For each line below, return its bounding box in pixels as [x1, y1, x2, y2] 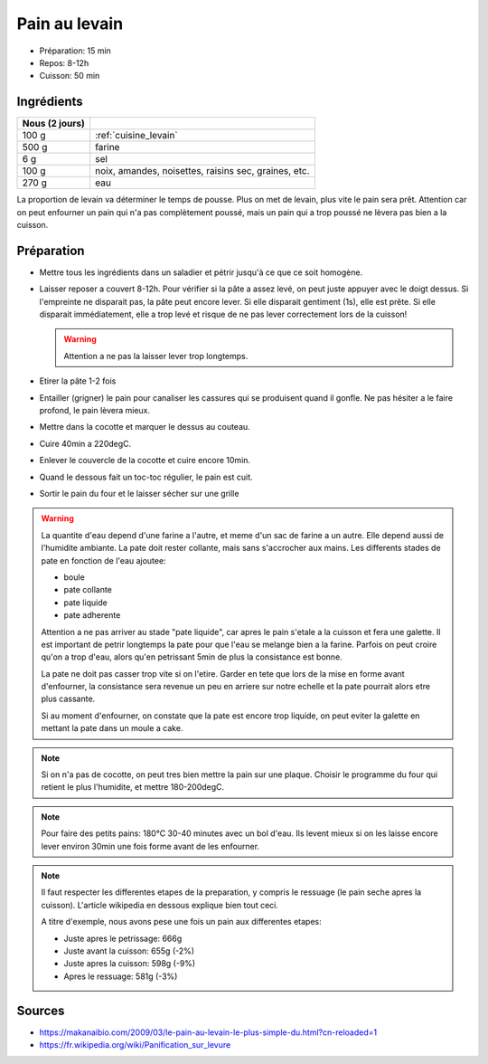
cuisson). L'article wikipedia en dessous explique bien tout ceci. [41, 899, 279, 910]
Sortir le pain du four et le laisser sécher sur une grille [39, 489, 239, 499]
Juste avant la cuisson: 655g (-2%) [63, 945, 194, 956]
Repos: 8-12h [39, 57, 89, 68]
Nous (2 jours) [22, 118, 85, 130]
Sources [16, 1002, 65, 1018]
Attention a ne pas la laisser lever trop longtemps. [63, 350, 249, 361]
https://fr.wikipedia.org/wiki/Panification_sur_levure [39, 1040, 231, 1050]
